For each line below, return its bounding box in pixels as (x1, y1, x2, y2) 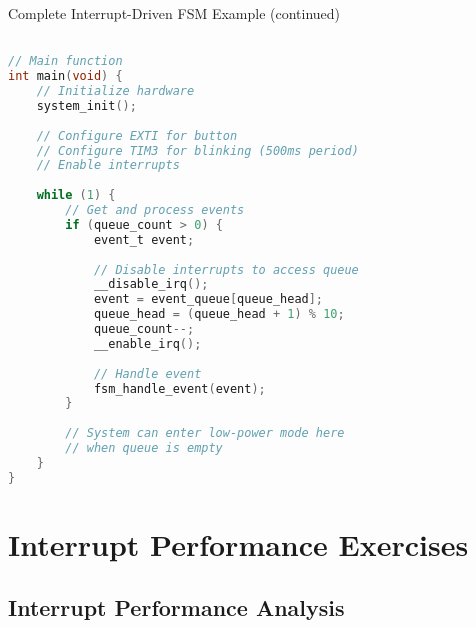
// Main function (8, 54, 123, 69)
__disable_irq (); (93, 277, 209, 292)
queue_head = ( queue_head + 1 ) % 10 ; (93, 307, 345, 322)
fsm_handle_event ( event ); (93, 381, 266, 396)
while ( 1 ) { (36, 188, 116, 203)
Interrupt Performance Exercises (8, 523, 469, 564)
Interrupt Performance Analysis (8, 592, 345, 623)
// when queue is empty (65, 441, 223, 455)
